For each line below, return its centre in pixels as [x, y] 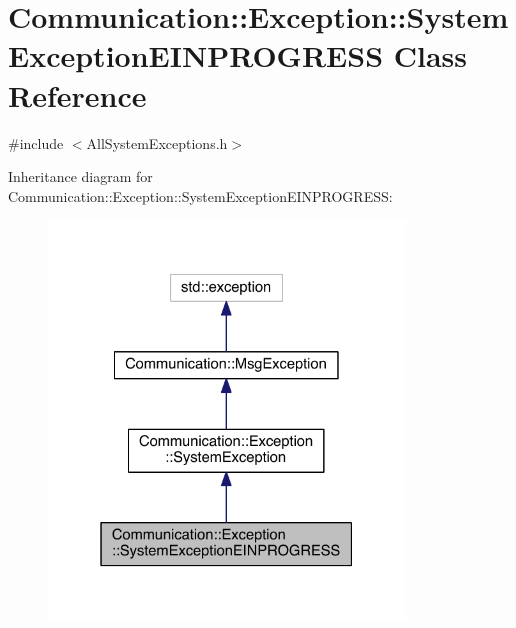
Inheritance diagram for [80, 176]
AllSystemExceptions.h [157, 142]
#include [36, 142]
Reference [77, 94]
